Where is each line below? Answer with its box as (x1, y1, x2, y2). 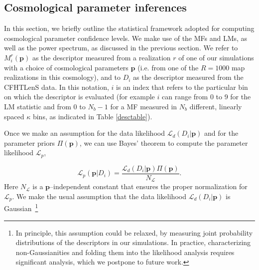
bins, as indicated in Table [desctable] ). (32, 111, 152, 121)
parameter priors (4, 137, 55, 148)
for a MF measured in (110, 101, 177, 111)
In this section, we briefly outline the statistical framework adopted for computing (4, 23, 255, 33)
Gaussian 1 (4, 202, 38, 213)
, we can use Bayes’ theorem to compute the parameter (79, 137, 248, 148)
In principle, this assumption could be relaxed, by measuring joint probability (15, 227, 253, 238)
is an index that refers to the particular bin (116, 81, 248, 92)
